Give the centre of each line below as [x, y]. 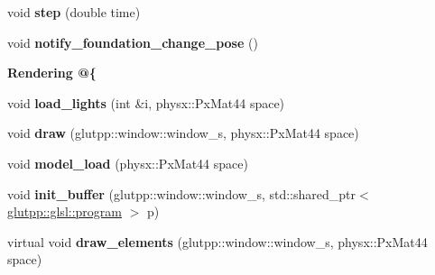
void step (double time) [74, 12]
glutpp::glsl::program [65, 211]
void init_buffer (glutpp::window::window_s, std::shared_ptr [181, 193]
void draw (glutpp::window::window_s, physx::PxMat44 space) [183, 133]
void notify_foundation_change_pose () [133, 42]
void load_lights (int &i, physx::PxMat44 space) [146, 102]
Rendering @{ [52, 73]
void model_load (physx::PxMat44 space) [128, 163]
